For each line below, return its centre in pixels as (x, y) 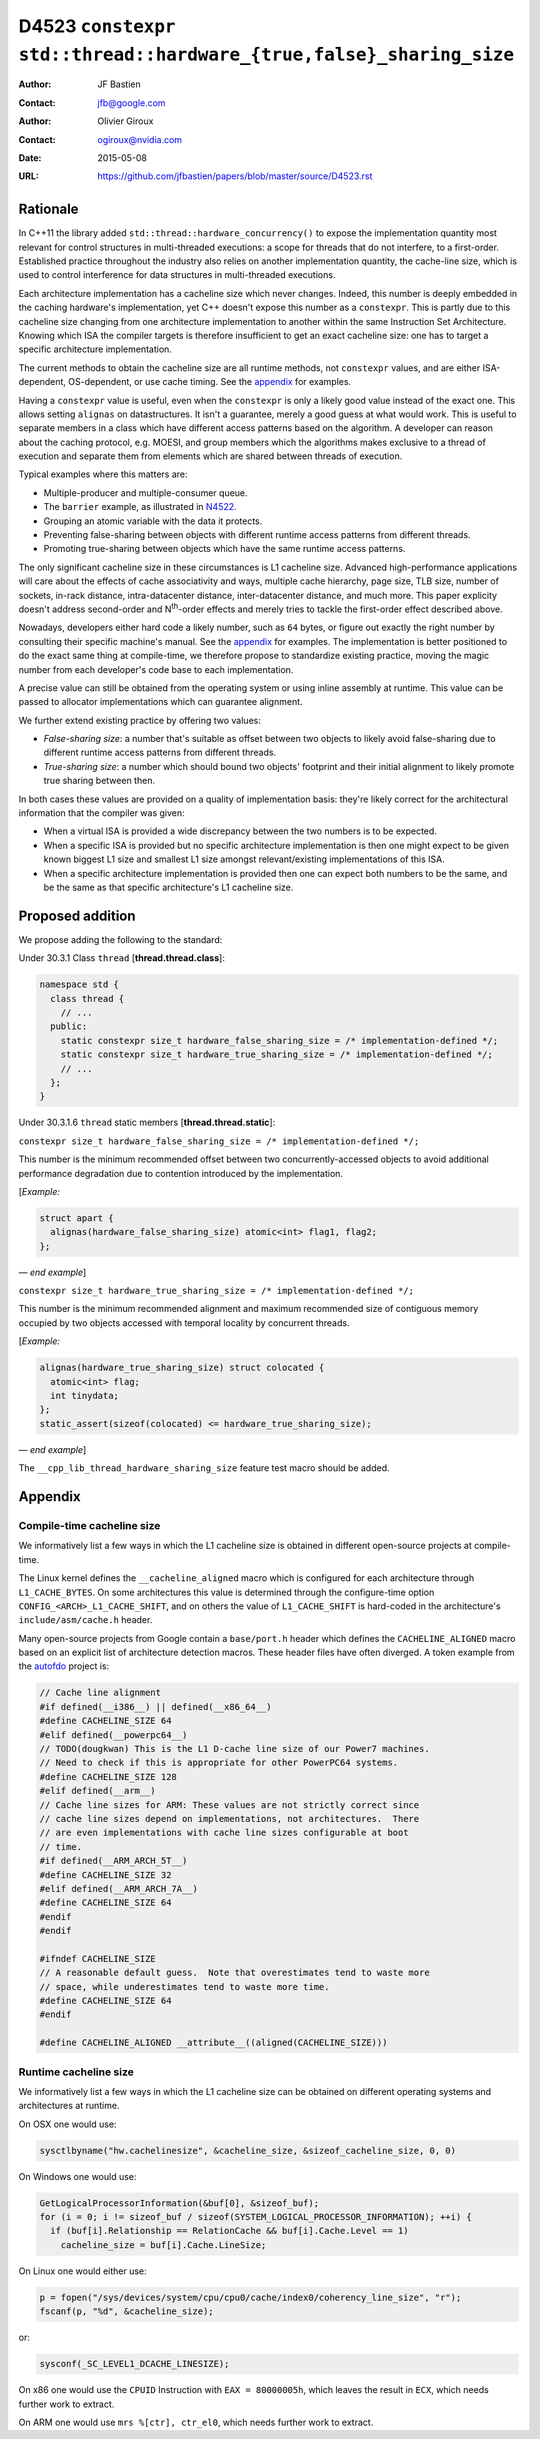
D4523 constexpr (97, 26)
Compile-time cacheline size (89, 1525)
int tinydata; (85, 1396)
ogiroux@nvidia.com (140, 139)
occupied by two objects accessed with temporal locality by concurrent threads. (184, 1322)
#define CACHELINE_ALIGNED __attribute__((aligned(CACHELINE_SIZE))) (213, 2043)
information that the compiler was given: (101, 813)
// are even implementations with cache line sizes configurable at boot (224, 1833)
